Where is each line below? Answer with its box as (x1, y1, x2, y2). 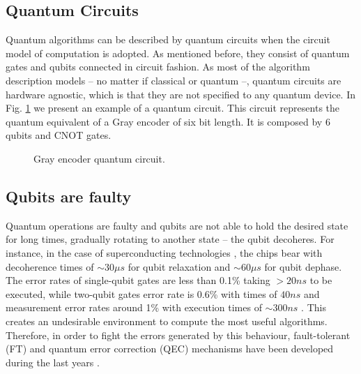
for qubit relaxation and (128, 259, 231, 274)
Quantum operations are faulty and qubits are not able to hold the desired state (6, 218, 348, 232)
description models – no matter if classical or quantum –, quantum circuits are (6, 73, 341, 87)
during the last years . (6, 354, 100, 369)
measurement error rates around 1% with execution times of (6, 300, 262, 315)
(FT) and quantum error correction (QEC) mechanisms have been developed (6, 341, 334, 356)
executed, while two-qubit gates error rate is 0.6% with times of (6, 286, 277, 301)
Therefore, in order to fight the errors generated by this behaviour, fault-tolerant (6, 327, 351, 342)
